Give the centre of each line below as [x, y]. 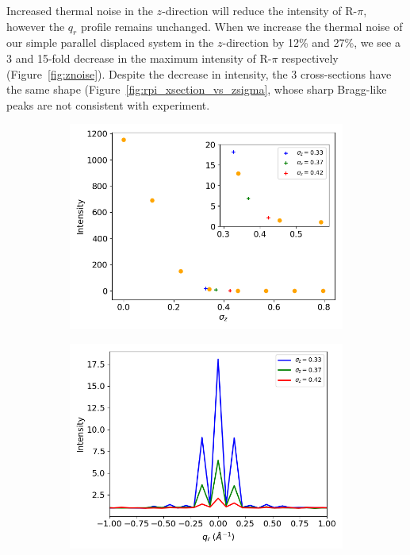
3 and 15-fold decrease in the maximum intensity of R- [139, 58]
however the [36, 26]
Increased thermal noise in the [80, 10]
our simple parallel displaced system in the [110, 42]
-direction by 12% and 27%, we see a [311, 42]
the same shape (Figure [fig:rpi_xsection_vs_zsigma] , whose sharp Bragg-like [197, 89]
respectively [310, 58]
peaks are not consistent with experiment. [108, 104]
